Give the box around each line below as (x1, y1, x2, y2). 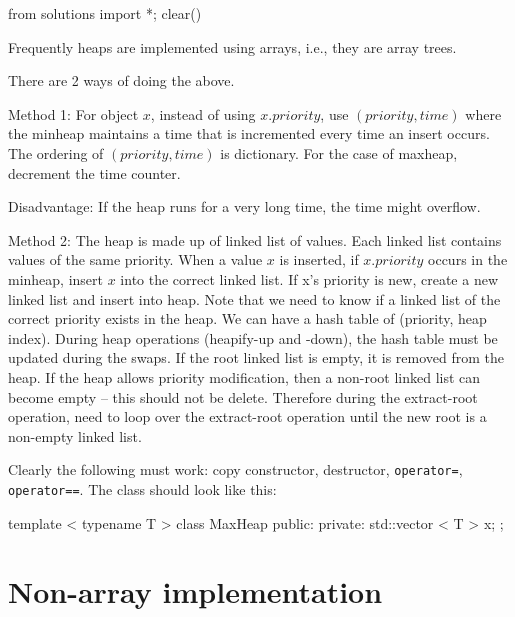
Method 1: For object (8, 103, 139, 124)
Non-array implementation (8, 571, 383, 612)
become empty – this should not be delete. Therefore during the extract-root (8, 386, 478, 407)
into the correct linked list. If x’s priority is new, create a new (120, 268, 498, 289)
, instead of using (150, 103, 256, 124)
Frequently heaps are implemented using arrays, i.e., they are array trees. (8, 36, 457, 57)
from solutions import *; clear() (8, 3, 202, 23)
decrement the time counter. (8, 162, 181, 183)
